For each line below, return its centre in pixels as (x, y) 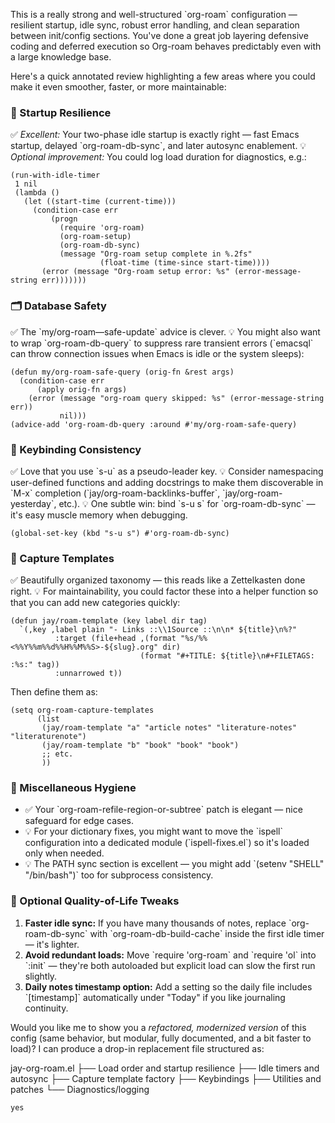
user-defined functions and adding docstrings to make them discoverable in (167, 482)
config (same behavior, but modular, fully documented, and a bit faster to (161, 1038)
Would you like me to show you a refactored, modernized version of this (158, 1027)
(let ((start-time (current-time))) (100, 202)
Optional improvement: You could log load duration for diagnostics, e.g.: (158, 157)
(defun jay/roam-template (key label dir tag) (109, 621)
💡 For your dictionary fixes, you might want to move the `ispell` (153, 831)
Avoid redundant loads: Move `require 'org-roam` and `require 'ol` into (170, 955)
